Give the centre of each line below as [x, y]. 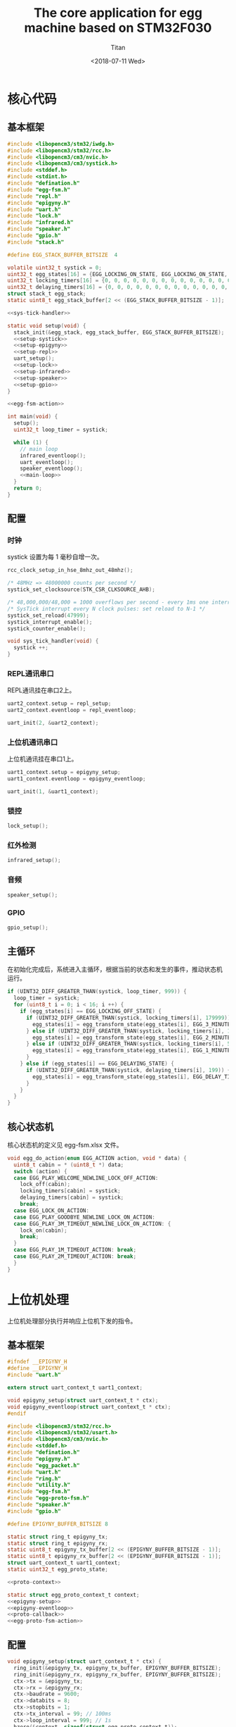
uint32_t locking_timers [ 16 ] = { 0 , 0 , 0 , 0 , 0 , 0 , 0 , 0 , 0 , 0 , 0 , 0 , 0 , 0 [119, 281]
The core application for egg [118, 13]
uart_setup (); [34, 359]
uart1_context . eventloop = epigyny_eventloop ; [77, 779]
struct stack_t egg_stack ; [47, 294]
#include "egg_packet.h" [44, 1465]
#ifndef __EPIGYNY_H [38, 1362]
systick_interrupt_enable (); [50, 622]
